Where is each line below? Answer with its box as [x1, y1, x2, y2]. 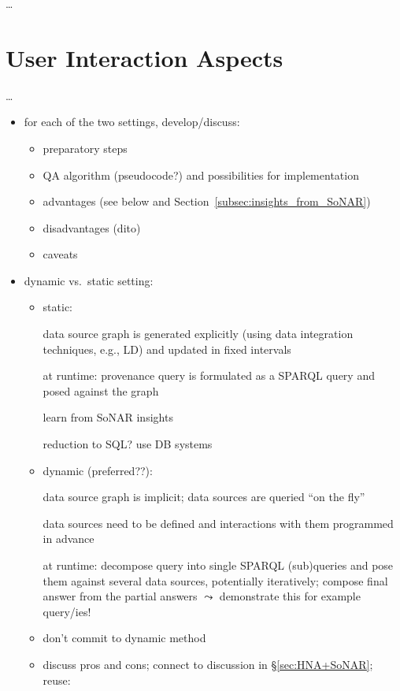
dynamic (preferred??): [43, 462, 153, 478]
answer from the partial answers [43, 588, 198, 604]
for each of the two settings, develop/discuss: [24, 113, 240, 130]
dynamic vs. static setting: [24, 272, 154, 288]
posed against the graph [43, 382, 159, 399]
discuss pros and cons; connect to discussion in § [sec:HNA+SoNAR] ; [43, 656, 373, 672]
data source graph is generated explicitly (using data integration [43, 325, 354, 342]
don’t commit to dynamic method [43, 630, 206, 646]
